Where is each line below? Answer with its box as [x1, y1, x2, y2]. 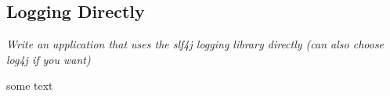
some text [6, 77, 53, 94]
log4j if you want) [6, 51, 91, 67]
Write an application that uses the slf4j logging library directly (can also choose [6, 36, 385, 52]
